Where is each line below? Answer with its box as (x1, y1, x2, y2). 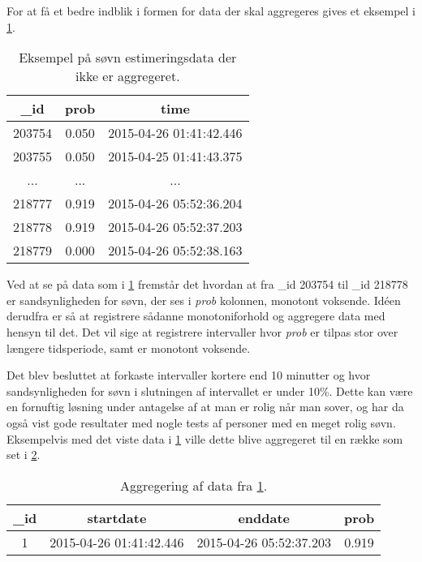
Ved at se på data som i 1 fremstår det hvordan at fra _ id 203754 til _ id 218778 (6, 276, 408, 293)
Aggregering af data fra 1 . (120, 475, 268, 495)
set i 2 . (6, 446, 41, 463)
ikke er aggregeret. (75, 66, 180, 86)
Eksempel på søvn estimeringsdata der (19, 48, 237, 67)
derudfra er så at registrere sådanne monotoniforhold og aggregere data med (6, 307, 385, 324)
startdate (87, 508, 147, 527)
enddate (238, 508, 291, 527)
